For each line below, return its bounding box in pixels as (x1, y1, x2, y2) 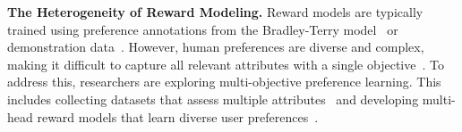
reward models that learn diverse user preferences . (37, 107, 319, 126)
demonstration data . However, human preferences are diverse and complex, (7, 37, 424, 56)
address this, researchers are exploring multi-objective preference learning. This (7, 72, 441, 91)
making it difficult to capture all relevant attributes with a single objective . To (7, 54, 444, 73)
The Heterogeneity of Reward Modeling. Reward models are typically (7, 3, 423, 21)
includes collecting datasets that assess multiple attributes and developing (7, 89, 419, 108)
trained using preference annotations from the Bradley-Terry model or (7, 20, 398, 38)
